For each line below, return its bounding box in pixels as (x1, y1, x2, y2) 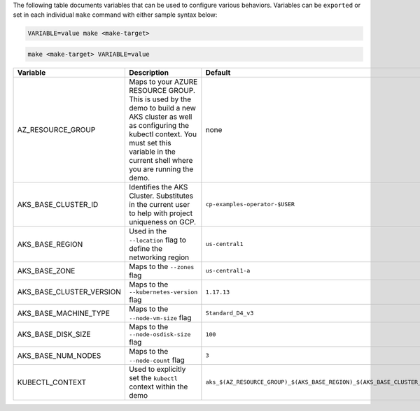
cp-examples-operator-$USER (205, 201, 295, 208)
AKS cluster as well (128, 112, 192, 122)
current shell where (128, 155, 193, 165)
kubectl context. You (128, 129, 197, 139)
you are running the (128, 164, 194, 174)
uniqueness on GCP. (128, 217, 196, 226)
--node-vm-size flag (128, 312, 192, 322)
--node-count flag (128, 355, 185, 365)
